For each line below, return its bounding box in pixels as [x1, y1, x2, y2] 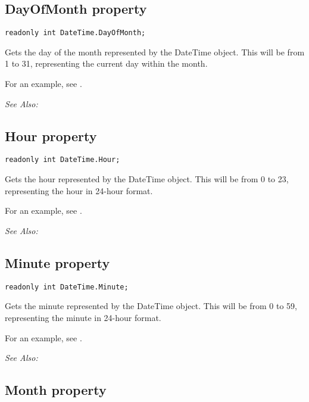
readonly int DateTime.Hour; [5, 155, 120, 164]
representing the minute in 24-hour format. [5, 311, 161, 323]
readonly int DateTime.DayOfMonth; [5, 29, 146, 38]
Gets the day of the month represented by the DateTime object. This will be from [5, 45, 305, 58]
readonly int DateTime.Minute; [5, 282, 129, 291]
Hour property [5, 126, 97, 145]
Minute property [5, 253, 110, 272]
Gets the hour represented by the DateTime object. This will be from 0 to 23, [5, 173, 289, 185]
